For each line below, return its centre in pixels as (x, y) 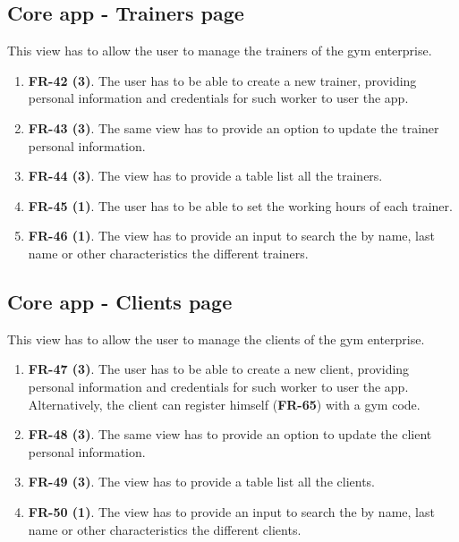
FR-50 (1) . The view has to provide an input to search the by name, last (231, 511)
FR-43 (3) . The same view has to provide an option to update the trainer (234, 127)
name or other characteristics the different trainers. (168, 253)
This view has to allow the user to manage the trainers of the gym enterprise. (220, 51)
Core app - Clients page (120, 301)
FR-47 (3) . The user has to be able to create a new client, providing (219, 369)
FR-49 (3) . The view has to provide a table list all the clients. (201, 482)
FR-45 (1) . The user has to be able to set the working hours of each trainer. (240, 205)
